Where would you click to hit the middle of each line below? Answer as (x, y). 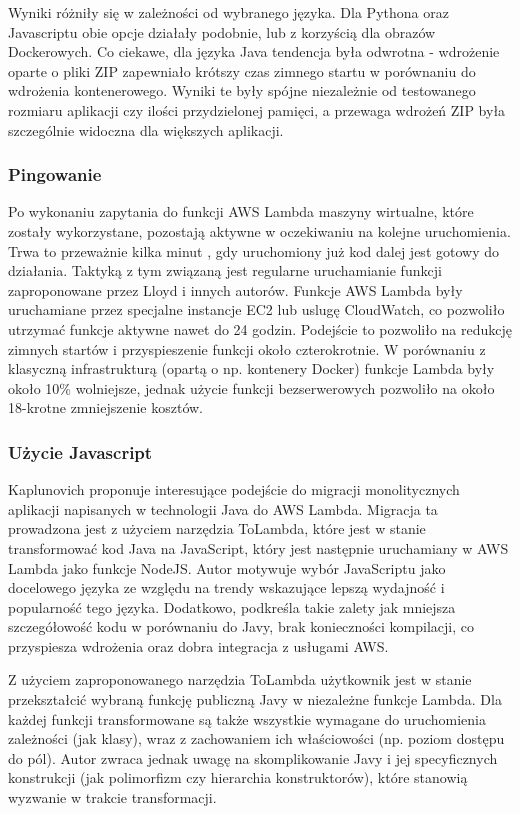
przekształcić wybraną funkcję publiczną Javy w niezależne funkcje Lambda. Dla (255, 699)
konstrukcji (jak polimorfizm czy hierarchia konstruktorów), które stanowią (238, 777)
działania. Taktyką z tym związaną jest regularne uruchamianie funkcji (225, 270)
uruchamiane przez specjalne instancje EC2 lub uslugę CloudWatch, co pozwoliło (256, 309)
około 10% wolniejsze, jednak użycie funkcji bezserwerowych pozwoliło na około (251, 387)
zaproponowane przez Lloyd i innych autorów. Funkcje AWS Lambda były (235, 289)
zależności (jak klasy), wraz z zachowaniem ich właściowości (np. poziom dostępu (256, 738)
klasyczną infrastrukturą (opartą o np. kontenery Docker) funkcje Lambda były (251, 368)
